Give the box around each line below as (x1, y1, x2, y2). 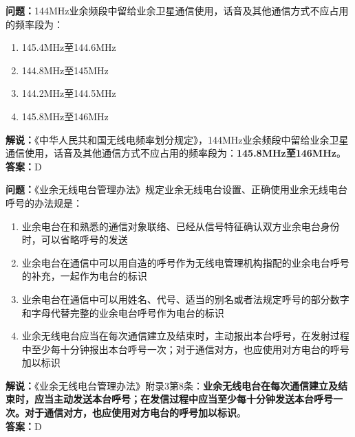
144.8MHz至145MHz (21, 63, 109, 77)
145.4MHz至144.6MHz (21, 40, 116, 54)
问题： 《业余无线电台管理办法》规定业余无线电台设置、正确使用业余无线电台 (6, 182, 347, 197)
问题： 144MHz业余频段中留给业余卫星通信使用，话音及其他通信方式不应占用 (6, 3, 349, 17)
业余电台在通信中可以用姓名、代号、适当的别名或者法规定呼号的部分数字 (21, 291, 349, 306)
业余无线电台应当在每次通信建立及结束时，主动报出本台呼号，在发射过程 (21, 328, 349, 343)
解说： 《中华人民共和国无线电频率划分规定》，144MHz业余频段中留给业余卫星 (6, 132, 349, 146)
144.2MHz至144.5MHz (21, 86, 116, 100)
